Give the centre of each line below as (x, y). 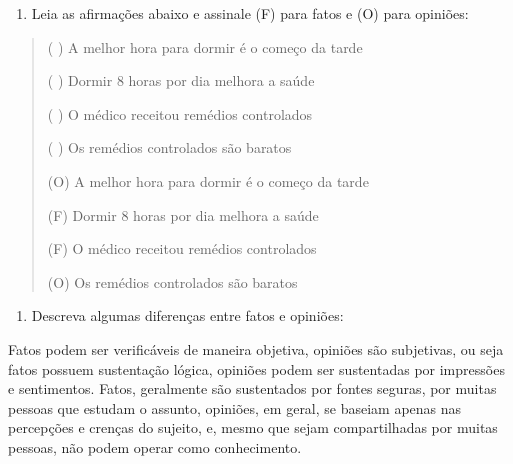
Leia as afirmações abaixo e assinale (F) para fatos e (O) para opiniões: (250, 13)
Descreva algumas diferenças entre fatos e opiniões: (187, 315)
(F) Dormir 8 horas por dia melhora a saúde (183, 214)
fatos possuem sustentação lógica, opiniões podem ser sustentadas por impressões (256, 368)
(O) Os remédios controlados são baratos (172, 281)
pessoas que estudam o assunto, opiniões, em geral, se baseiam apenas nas (235, 407)
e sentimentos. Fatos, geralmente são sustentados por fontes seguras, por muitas (252, 388)
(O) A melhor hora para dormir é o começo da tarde (208, 180)
